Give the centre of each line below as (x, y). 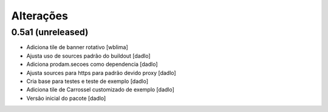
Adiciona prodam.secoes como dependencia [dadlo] (92, 64)
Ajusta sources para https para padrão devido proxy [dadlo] (101, 73)
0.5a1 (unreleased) (50, 32)
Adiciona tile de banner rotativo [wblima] (77, 47)
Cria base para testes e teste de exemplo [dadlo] (87, 81)
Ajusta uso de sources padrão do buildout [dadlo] (89, 56)
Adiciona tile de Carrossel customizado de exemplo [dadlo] (100, 90)
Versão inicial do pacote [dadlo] (66, 98)
